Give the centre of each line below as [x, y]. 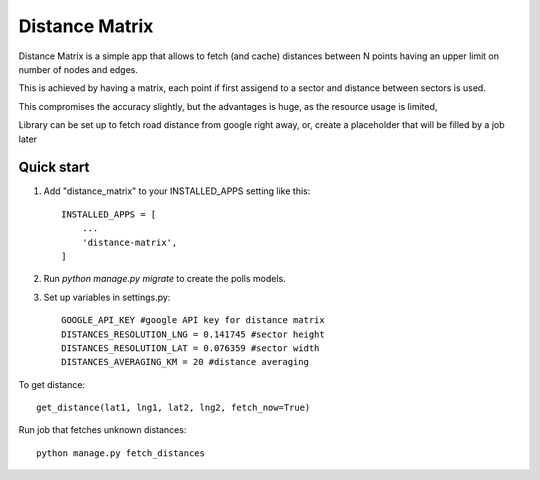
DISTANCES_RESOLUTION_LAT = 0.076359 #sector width [190, 348]
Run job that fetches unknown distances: [102, 430]
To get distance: [51, 384]
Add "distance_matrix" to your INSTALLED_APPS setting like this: [177, 191]
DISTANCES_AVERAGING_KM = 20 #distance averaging [185, 362]
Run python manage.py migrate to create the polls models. [164, 279]
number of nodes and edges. [78, 69]
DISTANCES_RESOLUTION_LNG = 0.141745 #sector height [193, 334]
